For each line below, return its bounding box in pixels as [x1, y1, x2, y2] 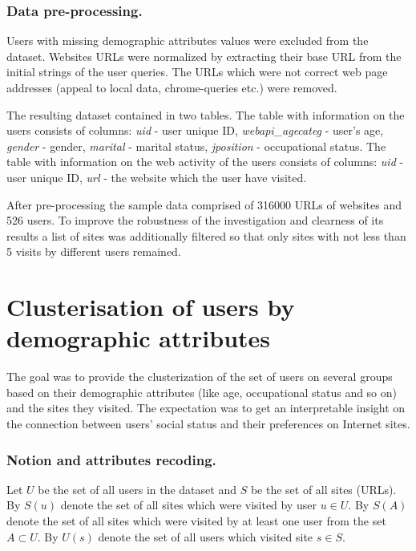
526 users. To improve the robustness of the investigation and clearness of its [6, 212, 384, 229]
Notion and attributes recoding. [6, 449, 216, 469]
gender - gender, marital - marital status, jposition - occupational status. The [6, 137, 386, 154]
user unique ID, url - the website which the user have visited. [6, 168, 307, 185]
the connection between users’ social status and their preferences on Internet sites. [6, 415, 410, 432]
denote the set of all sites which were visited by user [60, 496, 317, 513]
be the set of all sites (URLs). [250, 480, 397, 497]
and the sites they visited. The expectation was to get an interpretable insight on [6, 399, 406, 416]
